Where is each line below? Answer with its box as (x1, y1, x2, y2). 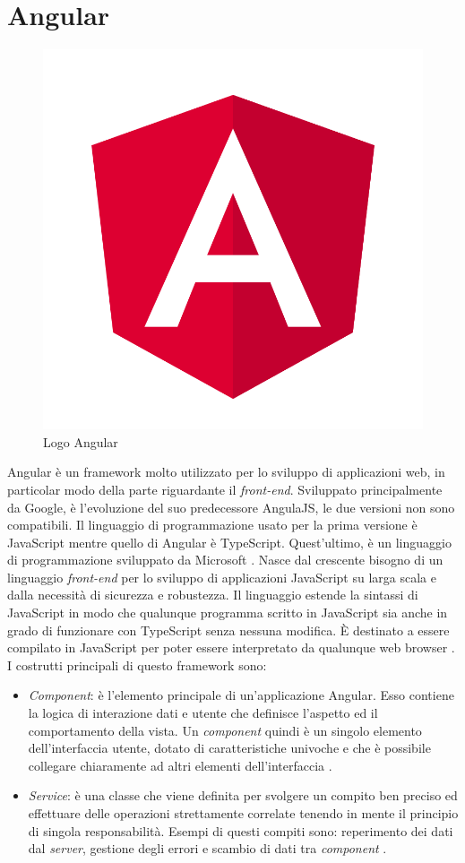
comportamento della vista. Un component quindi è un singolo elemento (28, 721, 422, 739)
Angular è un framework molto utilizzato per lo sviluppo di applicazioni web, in (7, 462, 445, 481)
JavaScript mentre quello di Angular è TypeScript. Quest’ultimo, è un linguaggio (7, 532, 452, 551)
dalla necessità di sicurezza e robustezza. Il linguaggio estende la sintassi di (7, 585, 418, 604)
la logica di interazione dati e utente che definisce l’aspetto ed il (28, 703, 378, 722)
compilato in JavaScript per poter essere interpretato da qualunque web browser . (7, 638, 455, 657)
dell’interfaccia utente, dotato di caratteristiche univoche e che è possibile (28, 738, 431, 757)
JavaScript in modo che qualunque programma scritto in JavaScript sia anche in (7, 603, 448, 622)
